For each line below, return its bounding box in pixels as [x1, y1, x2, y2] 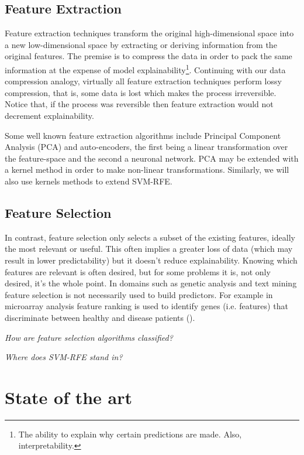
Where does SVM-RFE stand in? [5, 351, 123, 363]
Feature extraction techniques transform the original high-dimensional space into [5, 27, 294, 39]
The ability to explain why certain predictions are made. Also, [18, 427, 242, 440]
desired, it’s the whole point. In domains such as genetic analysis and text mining [5, 277, 297, 289]
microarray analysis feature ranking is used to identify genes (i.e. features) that [5, 300, 288, 312]
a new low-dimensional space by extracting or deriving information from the [5, 38, 277, 50]
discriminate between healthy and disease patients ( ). [5, 311, 195, 323]
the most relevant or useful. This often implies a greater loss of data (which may [5, 242, 293, 255]
